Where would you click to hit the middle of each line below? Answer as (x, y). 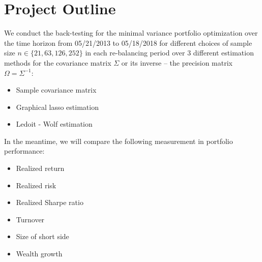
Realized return (40, 168)
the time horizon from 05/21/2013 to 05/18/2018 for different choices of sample (128, 42)
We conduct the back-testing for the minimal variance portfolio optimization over (131, 33)
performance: (24, 151)
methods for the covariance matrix (58, 62)
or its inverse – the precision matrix (177, 62)
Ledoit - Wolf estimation (54, 124)
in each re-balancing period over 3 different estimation (169, 53)
